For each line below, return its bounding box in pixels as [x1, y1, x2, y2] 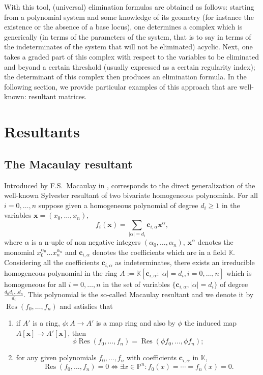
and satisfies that [60, 300, 113, 311]
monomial [4, 246, 35, 257]
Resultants [4, 121, 80, 142]
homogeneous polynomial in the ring [4, 267, 118, 278]
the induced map [184, 318, 237, 328]
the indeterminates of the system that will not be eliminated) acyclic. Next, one [4, 41, 253, 52]
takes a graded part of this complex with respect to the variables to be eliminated [4, 51, 259, 62]
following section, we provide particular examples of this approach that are [4, 81, 237, 92]
